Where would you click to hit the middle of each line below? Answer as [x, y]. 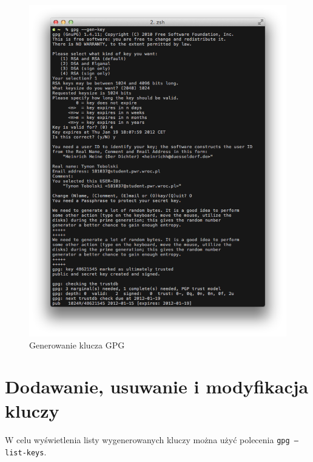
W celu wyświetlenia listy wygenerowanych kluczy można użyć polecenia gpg [147, 440]
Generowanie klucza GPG [77, 345]
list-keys [25, 453]
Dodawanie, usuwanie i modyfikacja [157, 386]
